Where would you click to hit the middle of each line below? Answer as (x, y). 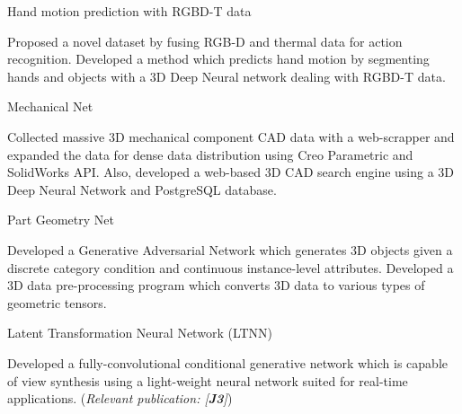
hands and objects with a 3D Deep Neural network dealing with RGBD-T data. (227, 76)
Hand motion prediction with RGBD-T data (129, 11)
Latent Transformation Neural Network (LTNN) (140, 333)
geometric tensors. (57, 302)
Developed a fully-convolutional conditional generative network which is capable (227, 362)
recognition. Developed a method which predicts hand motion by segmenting (218, 59)
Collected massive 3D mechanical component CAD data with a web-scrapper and (231, 136)
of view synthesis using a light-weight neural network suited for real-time (208, 380)
